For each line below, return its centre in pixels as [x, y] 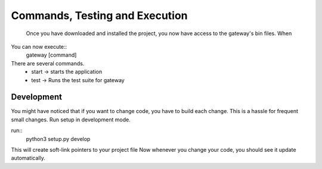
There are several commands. [48, 63]
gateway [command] [51, 55]
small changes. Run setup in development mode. [71, 120]
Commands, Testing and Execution [99, 15]
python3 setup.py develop [58, 139]
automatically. [28, 158]
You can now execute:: [39, 46]
